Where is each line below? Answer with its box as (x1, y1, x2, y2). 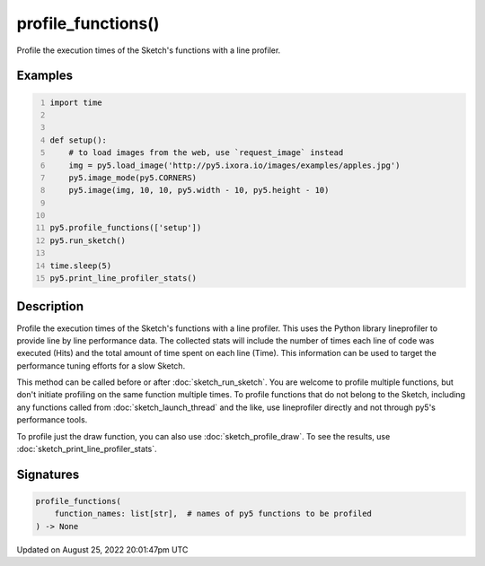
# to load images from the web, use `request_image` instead (68, 148, 344, 158)
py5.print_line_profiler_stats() (49, 274, 198, 283)
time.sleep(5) (49, 260, 112, 271)
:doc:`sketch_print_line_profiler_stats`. (16, 444, 157, 455)
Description (16, 299, 84, 314)
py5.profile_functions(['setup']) (49, 222, 202, 233)
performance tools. (16, 414, 88, 425)
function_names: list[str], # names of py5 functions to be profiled (54, 509, 373, 519)
